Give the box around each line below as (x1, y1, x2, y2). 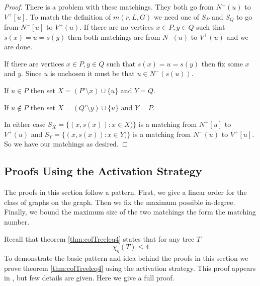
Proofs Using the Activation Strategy (4, 163, 202, 179)
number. (4, 216, 30, 227)
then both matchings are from (67, 31, 160, 42)
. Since (21, 68, 42, 79)
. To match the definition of (26, 11, 111, 22)
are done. (4, 41, 33, 52)
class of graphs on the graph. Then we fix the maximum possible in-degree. (4, 196, 235, 207)
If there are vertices (4, 58, 64, 68)
